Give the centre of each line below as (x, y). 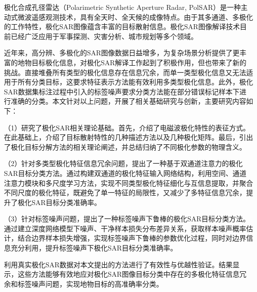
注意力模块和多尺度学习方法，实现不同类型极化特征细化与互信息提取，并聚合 (128, 183)
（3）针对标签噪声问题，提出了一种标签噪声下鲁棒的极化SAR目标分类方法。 (127, 219)
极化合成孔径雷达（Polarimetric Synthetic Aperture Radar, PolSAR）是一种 (122, 7)
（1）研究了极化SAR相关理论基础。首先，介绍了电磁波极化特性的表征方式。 (127, 127)
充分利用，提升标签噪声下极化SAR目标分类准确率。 (94, 248)
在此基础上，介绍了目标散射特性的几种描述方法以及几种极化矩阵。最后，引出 (128, 137)
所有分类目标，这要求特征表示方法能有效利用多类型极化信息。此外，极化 (135, 82)
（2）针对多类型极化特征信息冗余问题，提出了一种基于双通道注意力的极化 (123, 163)
